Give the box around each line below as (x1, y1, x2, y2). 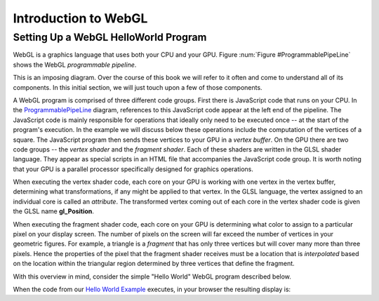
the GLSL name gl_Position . (13, 207, 95, 215)
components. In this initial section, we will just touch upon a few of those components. (13, 83, 262, 91)
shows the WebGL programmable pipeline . (13, 60, 137, 69)
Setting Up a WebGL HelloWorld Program (13, 31, 207, 44)
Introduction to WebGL (13, 11, 148, 26)
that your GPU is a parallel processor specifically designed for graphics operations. (13, 165, 254, 173)
